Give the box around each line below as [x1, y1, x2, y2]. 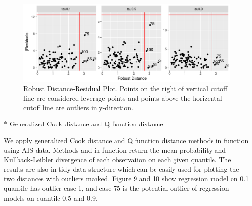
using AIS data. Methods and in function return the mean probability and [4, 144, 226, 155]
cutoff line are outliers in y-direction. [23, 102, 133, 112]
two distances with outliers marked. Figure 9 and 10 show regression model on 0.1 [4, 173, 249, 184]
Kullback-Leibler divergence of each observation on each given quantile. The [4, 154, 231, 165]
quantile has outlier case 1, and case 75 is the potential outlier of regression [4, 183, 229, 193]
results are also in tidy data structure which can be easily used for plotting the [4, 164, 239, 174]
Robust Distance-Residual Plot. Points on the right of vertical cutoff [23, 83, 228, 93]
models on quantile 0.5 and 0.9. [4, 192, 97, 203]
